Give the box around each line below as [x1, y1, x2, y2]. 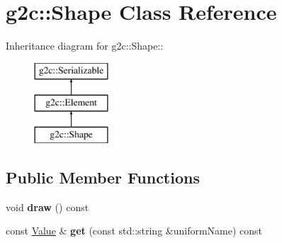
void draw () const [6, 199, 89, 214]
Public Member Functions [6, 166, 200, 188]
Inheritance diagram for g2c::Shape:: [6, 38, 164, 53]
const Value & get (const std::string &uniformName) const [6, 223, 263, 238]
